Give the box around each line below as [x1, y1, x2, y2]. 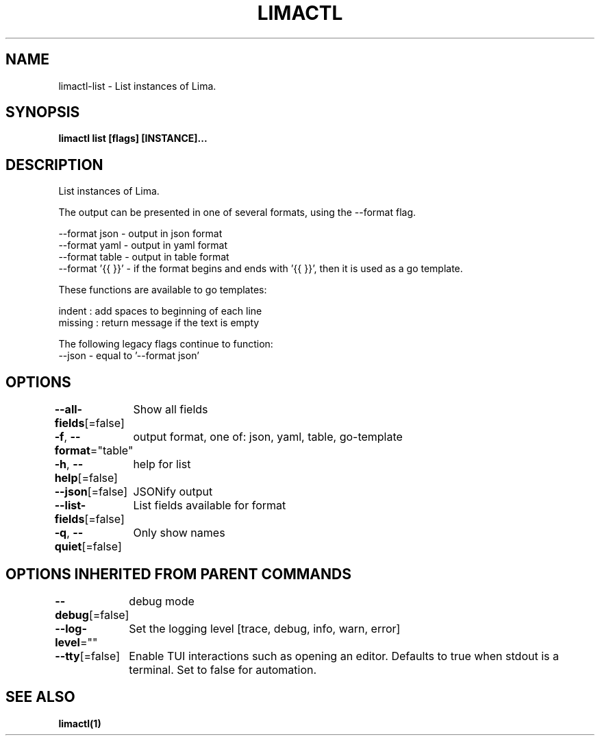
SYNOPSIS [5, 104, 80, 121]
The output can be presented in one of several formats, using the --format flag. [58, 206, 416, 219]
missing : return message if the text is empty [58, 317, 260, 329]
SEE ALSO [5, 688, 75, 706]
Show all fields [133, 402, 208, 417]
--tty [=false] [55, 648, 121, 663]
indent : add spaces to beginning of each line [58, 305, 262, 317]
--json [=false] [54, 485, 128, 499]
